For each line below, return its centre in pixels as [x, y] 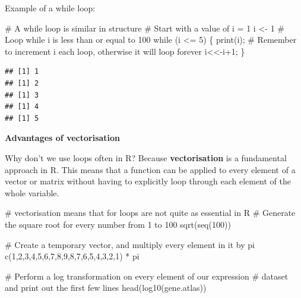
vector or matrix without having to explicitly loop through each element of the [148, 181]
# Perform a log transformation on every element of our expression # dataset [147, 276]
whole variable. [32, 192]
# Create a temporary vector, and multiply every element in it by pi [130, 244]
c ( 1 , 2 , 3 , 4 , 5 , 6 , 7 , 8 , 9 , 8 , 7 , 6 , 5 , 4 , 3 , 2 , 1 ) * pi [72, 256]
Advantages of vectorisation [63, 138]
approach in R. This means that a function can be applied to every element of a [150, 169]
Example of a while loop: [50, 8]
